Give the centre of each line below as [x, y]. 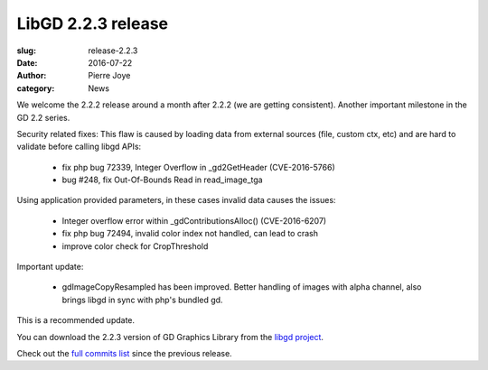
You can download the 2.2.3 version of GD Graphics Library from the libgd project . [170, 337]
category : [36, 88]
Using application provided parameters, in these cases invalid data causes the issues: [176, 200]
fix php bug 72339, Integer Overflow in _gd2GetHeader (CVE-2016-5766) [199, 167]
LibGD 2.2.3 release [93, 23]
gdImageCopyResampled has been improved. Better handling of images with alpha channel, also [242, 287]
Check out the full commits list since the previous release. [124, 353]
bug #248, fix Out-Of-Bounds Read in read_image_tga [162, 180]
